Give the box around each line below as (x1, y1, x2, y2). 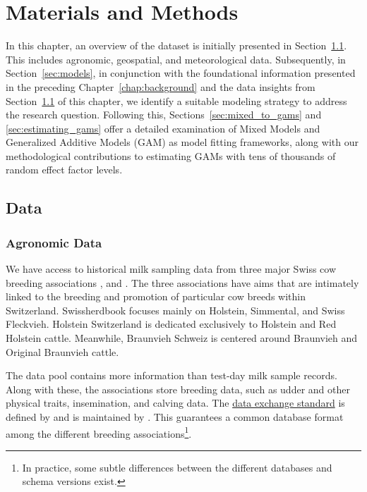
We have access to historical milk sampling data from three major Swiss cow (6, 262, 337, 276)
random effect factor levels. (6, 162, 123, 177)
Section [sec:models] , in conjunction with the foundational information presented (6, 66, 356, 80)
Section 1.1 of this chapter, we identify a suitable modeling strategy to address (6, 93, 347, 108)
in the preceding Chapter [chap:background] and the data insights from (6, 79, 315, 94)
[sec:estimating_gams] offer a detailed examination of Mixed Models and (6, 121, 320, 135)
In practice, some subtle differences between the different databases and (22, 460, 332, 474)
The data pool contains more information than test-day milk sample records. (6, 368, 337, 383)
